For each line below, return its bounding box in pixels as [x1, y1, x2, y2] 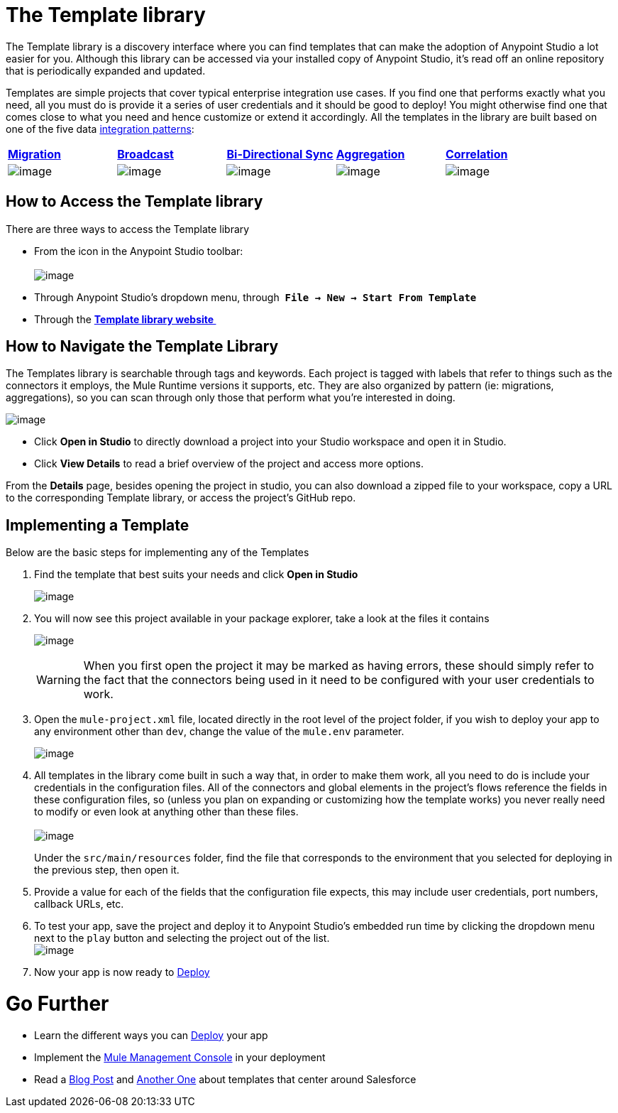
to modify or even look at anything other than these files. [34, 805, 299, 818]
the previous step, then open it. [34, 864, 180, 876]
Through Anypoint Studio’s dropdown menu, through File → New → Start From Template [34, 291, 477, 303]
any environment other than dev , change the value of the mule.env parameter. [34, 725, 404, 738]
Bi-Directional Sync [226, 146, 333, 161]
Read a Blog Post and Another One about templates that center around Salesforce [34, 1073, 416, 1085]
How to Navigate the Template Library [6, 337, 279, 356]
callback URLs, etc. [34, 898, 124, 911]
